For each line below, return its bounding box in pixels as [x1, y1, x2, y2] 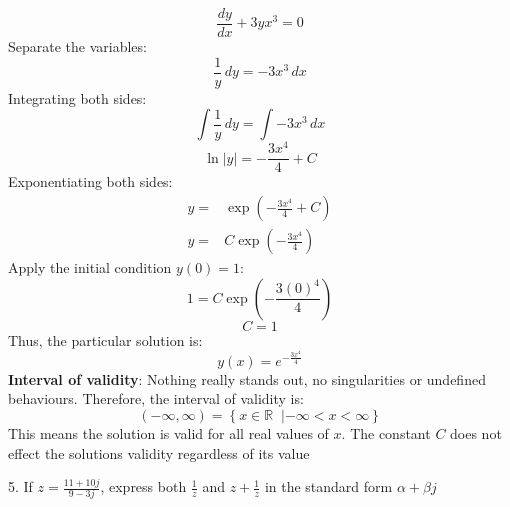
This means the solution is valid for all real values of [8, 422, 329, 443]
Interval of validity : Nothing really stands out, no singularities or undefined [8, 368, 486, 389]
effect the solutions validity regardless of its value [8, 442, 310, 463]
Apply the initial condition [8, 257, 172, 278]
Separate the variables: [8, 36, 147, 57]
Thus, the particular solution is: [8, 329, 203, 350]
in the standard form [264, 476, 393, 497]
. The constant [341, 422, 431, 443]
